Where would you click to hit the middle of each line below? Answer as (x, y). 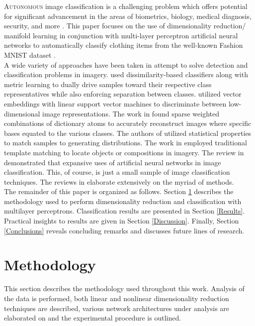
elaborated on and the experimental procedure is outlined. (93, 318)
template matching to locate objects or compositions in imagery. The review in (124, 152)
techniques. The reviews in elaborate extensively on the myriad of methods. (119, 181)
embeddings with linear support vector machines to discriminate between (115, 103)
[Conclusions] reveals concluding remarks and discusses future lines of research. (124, 230)
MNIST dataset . (30, 54)
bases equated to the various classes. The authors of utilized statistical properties (128, 133)
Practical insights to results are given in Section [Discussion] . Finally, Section (122, 221)
